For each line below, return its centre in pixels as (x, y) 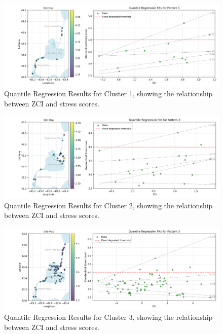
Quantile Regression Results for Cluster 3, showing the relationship (108, 317)
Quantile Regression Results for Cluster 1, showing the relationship (108, 94)
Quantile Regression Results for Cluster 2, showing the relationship (108, 205)
